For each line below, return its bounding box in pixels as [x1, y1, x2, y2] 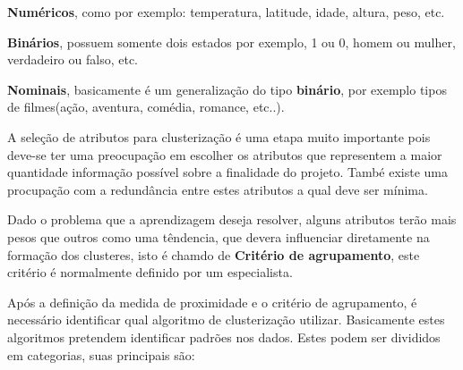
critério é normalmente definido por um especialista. [7, 263, 293, 282]
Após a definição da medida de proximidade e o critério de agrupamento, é [7, 292, 417, 311]
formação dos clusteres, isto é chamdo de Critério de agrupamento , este [7, 245, 420, 264]
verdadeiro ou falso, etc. [7, 50, 138, 69]
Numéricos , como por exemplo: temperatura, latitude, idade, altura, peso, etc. [7, 3, 445, 21]
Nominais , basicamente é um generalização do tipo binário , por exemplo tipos [7, 80, 447, 98]
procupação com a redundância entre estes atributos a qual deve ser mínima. [7, 180, 428, 198]
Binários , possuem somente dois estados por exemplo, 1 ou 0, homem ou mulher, [7, 32, 456, 51]
